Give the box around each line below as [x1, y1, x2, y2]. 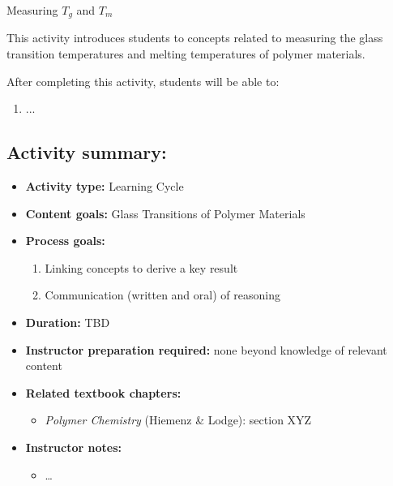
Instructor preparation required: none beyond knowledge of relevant [25, 341, 387, 358]
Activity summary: [6, 140, 167, 165]
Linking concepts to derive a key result [45, 259, 238, 276]
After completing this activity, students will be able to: [6, 72, 280, 89]
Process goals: [25, 232, 105, 249]
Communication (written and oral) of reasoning [45, 286, 280, 303]
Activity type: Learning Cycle [25, 178, 184, 195]
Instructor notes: [25, 438, 122, 455]
